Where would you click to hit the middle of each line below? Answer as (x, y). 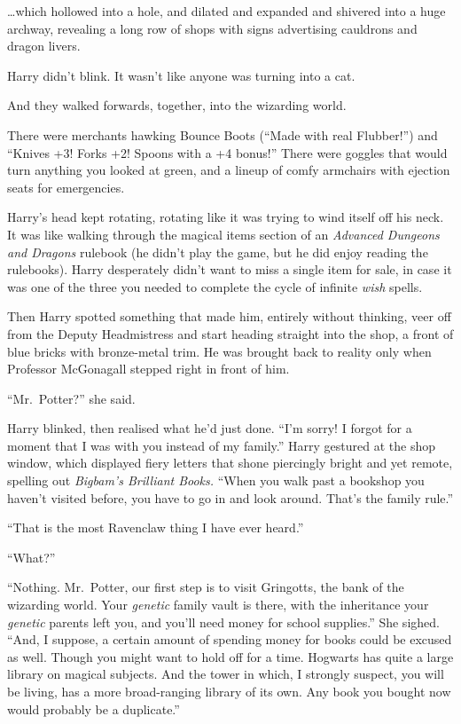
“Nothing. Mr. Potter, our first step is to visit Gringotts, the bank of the (206, 587)
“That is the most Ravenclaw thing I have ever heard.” (156, 527)
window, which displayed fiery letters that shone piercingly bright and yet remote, (230, 463)
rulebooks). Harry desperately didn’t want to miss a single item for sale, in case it (230, 269)
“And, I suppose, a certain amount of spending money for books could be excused (230, 639)
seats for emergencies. (66, 187)
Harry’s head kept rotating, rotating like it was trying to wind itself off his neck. (226, 217)
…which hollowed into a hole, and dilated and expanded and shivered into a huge (227, 11)
